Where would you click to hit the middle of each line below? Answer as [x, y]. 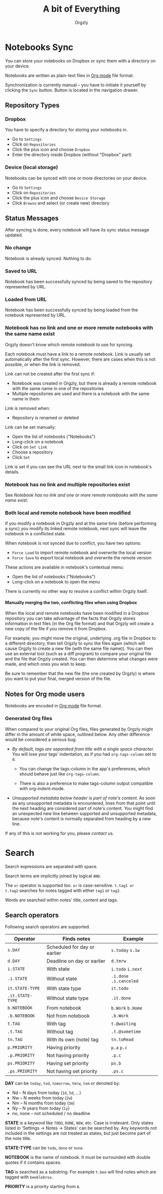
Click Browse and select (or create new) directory [61, 203]
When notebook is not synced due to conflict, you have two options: [73, 543]
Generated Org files [29, 719]
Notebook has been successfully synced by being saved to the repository [79, 282]
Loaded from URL [26, 299]
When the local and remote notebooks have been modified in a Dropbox [77, 613]
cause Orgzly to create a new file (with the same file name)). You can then [79, 648]
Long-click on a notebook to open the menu [56, 582]
